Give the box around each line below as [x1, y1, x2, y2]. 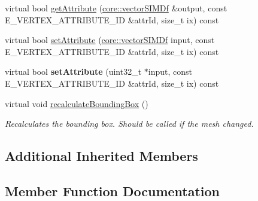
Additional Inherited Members [5, 147, 198, 165]
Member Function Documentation [5, 181, 220, 200]
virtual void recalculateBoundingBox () [5, 97, 148, 109]
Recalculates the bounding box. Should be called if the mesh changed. [5, 117, 254, 130]
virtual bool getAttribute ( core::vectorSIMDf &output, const [5, 2, 227, 14]
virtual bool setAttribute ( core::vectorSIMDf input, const [5, 33, 215, 46]
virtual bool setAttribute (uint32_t [5, 65, 142, 78]
